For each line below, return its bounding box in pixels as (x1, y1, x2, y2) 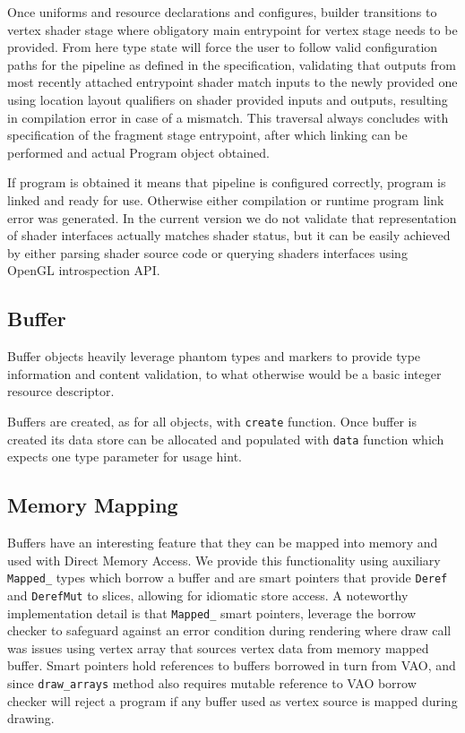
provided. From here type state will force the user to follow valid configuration (7, 38, 438, 56)
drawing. (7, 709, 55, 728)
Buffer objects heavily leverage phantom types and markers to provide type (7, 347, 421, 366)
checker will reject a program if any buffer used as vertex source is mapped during (7, 691, 458, 710)
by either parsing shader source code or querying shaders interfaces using (7, 243, 408, 262)
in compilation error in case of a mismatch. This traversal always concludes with (7, 108, 449, 126)
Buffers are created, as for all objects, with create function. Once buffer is (7, 411, 418, 430)
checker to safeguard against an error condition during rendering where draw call (7, 621, 452, 640)
